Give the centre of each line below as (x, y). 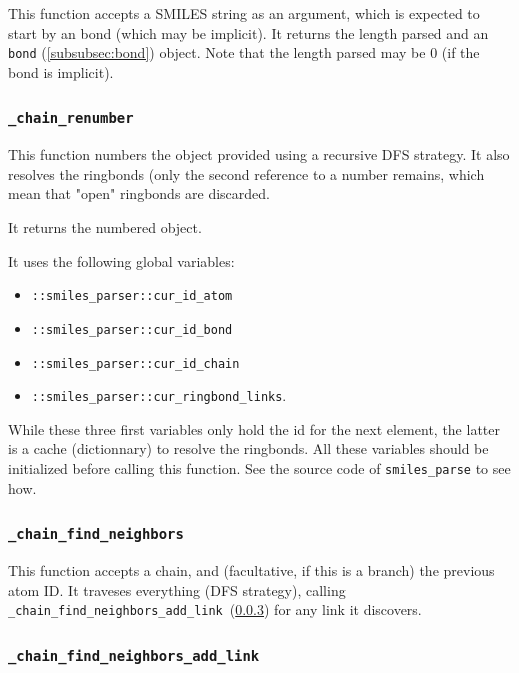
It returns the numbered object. (105, 227)
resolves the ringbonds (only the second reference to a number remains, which (246, 173)
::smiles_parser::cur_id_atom (132, 296)
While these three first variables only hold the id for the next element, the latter (254, 428)
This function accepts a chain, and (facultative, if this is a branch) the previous (251, 570)
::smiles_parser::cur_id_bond (132, 329)
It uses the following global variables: (121, 260)
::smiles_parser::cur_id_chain (135, 363)
